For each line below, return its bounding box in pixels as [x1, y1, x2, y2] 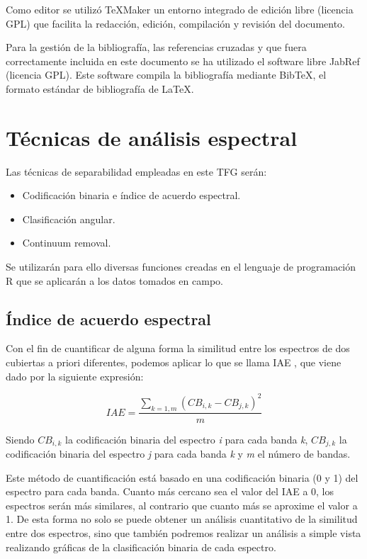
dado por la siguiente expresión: [6, 368, 144, 383]
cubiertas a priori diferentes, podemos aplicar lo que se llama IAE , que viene [6, 355, 341, 370]
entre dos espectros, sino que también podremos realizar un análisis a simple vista [6, 525, 361, 540]
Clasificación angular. [22, 211, 115, 226]
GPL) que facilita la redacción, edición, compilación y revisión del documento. [6, 16, 345, 30]
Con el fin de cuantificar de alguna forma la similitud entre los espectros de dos [6, 341, 350, 356]
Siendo [6, 431, 35, 446]
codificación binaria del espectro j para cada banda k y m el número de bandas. [6, 446, 351, 461]
